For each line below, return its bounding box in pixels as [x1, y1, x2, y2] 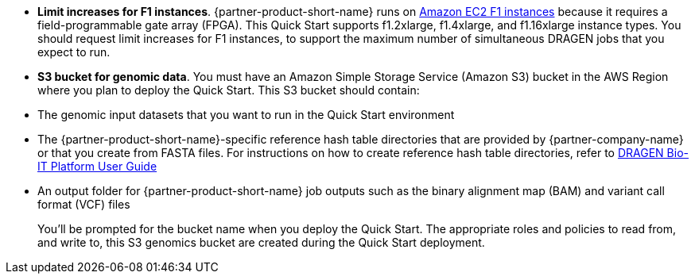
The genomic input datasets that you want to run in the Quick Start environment [37, 108, 455, 121]
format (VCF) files [37, 198, 130, 211]
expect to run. [37, 45, 111, 59]
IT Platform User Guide [37, 159, 157, 173]
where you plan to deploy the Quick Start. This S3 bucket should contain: [37, 83, 420, 97]
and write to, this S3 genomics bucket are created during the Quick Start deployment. [37, 236, 485, 249]
